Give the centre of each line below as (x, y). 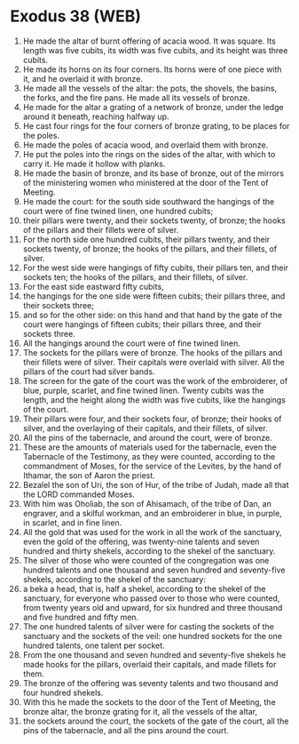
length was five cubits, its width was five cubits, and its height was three (155, 50)
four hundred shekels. (63, 692)
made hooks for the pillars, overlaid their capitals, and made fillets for (149, 664)
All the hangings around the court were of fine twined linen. (131, 343)
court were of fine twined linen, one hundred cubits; (118, 211)
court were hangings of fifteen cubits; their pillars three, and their (142, 324)
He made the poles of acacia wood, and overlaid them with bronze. (146, 145)
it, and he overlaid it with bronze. (83, 78)
